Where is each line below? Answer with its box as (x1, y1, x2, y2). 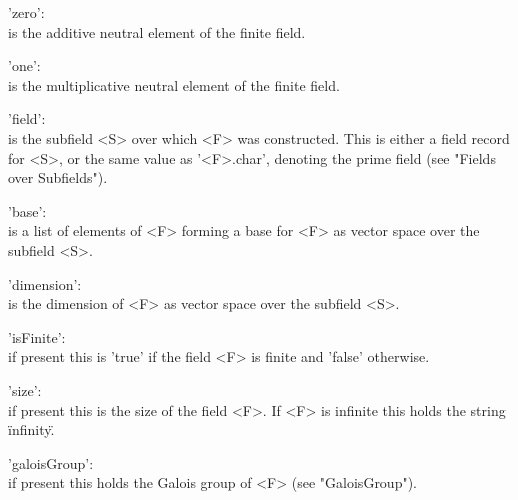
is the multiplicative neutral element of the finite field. (8, 74, 340, 95)
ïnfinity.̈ (8, 419, 55, 440)
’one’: (8, 55, 41, 76)
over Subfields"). (8, 167, 108, 188)
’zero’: (8, 2, 45, 22)
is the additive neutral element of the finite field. (8, 21, 306, 42)
